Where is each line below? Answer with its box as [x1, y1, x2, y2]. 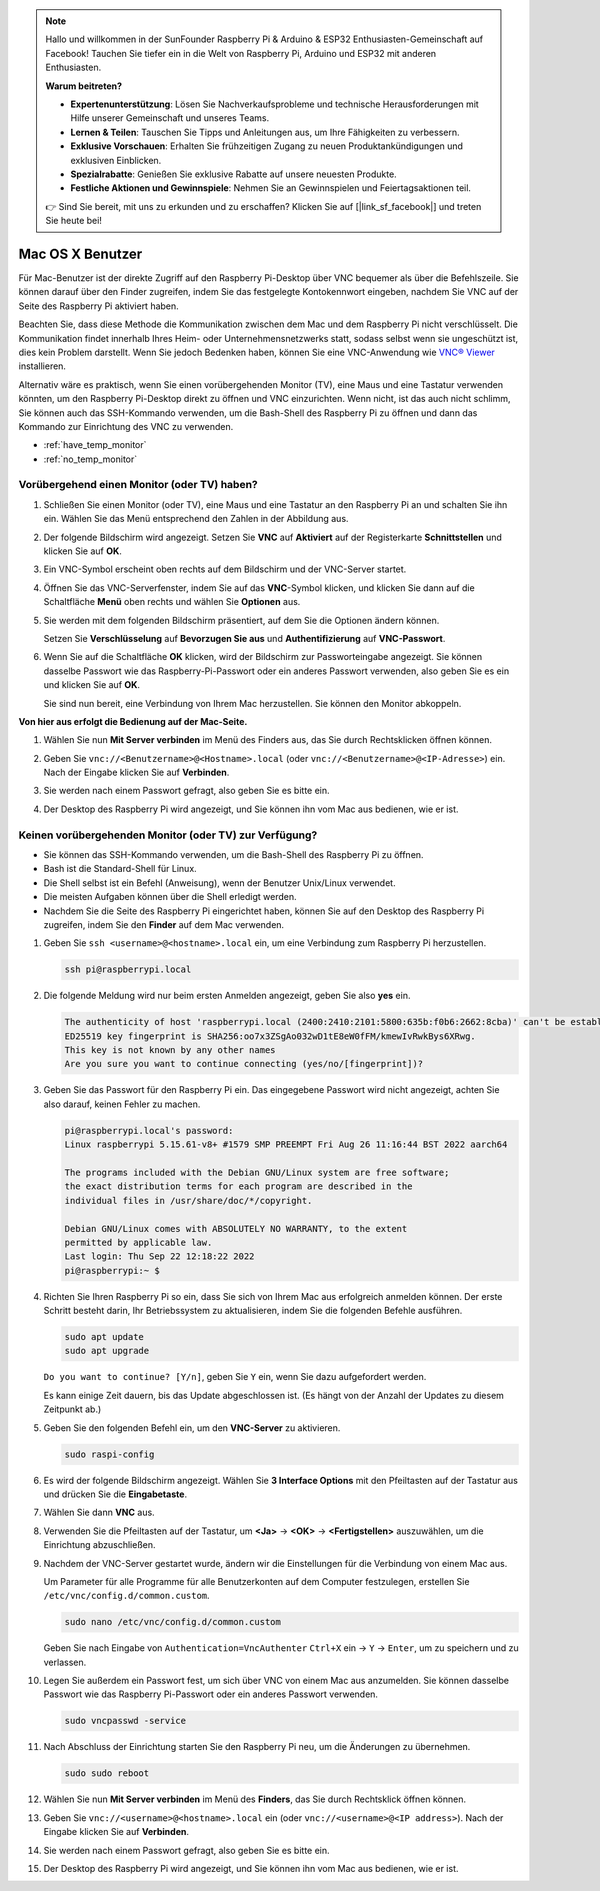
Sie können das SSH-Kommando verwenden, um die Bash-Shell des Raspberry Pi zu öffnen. [43, 848, 424, 860]
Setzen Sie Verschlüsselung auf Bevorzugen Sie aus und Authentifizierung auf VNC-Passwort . [43, 632, 446, 644]
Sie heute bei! [45, 215, 102, 227]
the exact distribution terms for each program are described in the [64, 1181, 413, 1192]
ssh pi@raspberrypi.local [64, 964, 192, 975]
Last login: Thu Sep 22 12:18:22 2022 [64, 1251, 255, 1262]
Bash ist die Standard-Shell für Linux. [43, 863, 197, 875]
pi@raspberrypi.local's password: [64, 1125, 234, 1136]
